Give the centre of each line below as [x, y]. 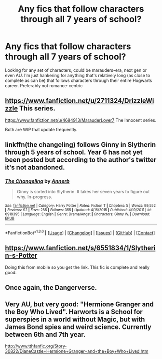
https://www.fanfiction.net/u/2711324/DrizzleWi [80, 101]
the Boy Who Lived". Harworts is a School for [74, 312]
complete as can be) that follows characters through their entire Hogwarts [79, 80]
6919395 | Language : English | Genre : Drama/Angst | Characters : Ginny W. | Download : [78, 214]
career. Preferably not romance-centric [44, 85]
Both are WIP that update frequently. [41, 129]
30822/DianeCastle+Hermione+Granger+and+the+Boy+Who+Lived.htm [77, 351]
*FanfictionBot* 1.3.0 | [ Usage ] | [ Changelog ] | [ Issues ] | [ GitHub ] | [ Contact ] [80, 233]
